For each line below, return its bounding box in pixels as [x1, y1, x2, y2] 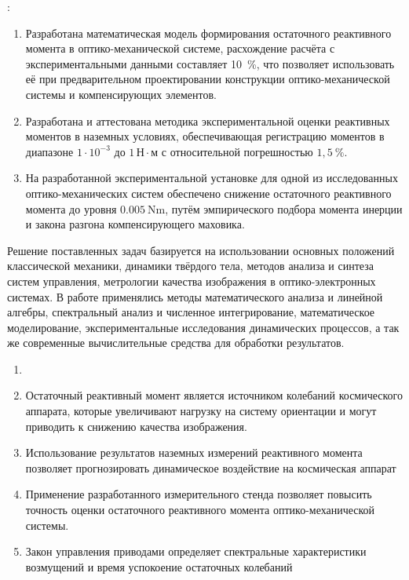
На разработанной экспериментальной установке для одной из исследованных [25, 170, 398, 186]
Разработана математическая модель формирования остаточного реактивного [25, 24, 392, 41]
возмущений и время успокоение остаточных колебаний [25, 558, 293, 575]
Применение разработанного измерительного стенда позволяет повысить [25, 486, 372, 502]
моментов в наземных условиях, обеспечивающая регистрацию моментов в [25, 128, 385, 144]
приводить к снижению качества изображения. [25, 418, 247, 434]
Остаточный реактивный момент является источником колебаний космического [25, 387, 404, 403]
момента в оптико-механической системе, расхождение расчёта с [25, 40, 335, 57]
